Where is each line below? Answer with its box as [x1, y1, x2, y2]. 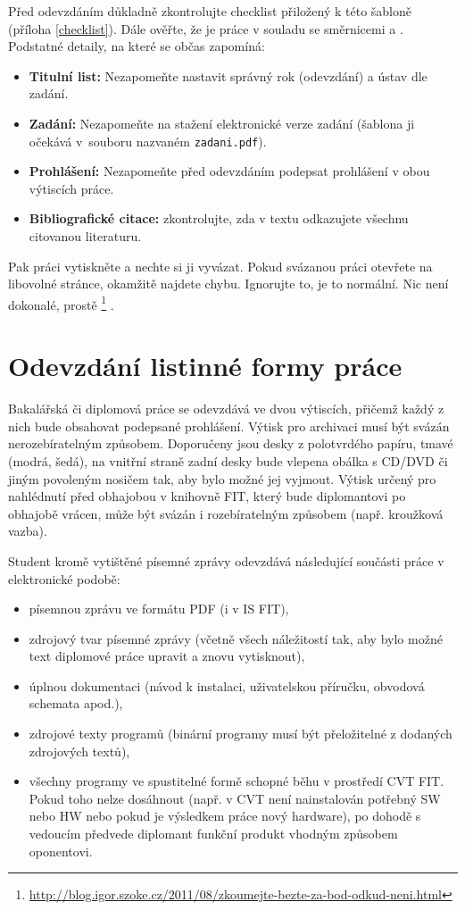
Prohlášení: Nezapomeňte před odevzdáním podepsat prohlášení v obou [29, 162, 430, 180]
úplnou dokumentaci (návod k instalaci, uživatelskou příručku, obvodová [29, 676, 425, 695]
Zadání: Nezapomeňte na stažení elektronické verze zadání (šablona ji [29, 113, 415, 132]
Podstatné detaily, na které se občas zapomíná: [8, 37, 265, 55]
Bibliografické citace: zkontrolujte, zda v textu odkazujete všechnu [29, 209, 409, 228]
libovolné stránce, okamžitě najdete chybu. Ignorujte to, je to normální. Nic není [8, 274, 449, 293]
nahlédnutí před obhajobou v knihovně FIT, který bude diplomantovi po [8, 487, 406, 505]
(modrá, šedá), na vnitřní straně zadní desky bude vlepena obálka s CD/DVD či [8, 451, 448, 470]
